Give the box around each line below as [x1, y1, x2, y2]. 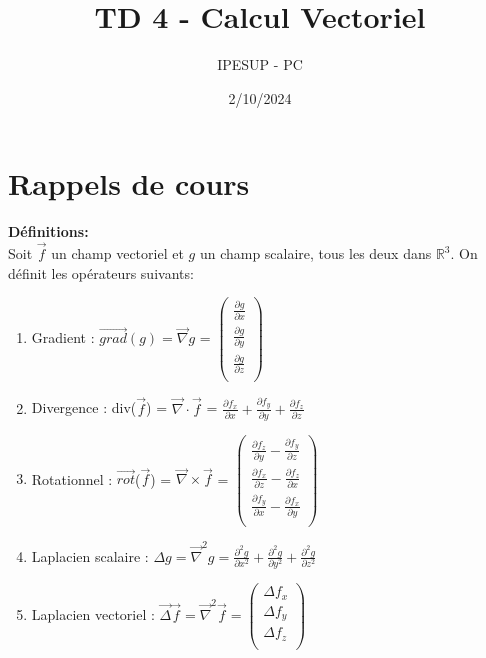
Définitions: [8, 221, 89, 242]
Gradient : [31, 327, 95, 348]
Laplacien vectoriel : [31, 603, 155, 624]
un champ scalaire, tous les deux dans [199, 243, 432, 264]
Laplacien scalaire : [31, 545, 149, 566]
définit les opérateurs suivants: [8, 262, 194, 283]
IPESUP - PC [217, 54, 303, 75]
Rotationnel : [31, 468, 113, 489]
